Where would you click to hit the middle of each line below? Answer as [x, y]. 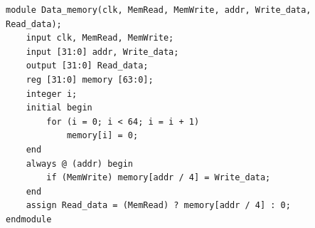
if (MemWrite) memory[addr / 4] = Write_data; [159, 178]
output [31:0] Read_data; [87, 66]
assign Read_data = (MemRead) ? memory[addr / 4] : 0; [158, 206]
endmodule [29, 219]
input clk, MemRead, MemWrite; [100, 38]
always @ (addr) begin [79, 164]
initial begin [59, 108]
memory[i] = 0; [102, 136]
